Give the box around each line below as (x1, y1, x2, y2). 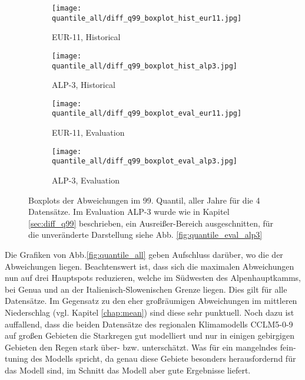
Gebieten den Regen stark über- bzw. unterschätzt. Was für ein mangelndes (5, 340, 278, 353)
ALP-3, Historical (52, 78, 115, 91)
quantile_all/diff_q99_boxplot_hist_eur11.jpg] (52, 14, 242, 22)
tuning (5, 352, 28, 365)
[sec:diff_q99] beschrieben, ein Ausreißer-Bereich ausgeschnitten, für (28, 217, 274, 229)
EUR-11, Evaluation (52, 126, 125, 139)
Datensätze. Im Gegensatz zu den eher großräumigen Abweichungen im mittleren (5, 294, 297, 307)
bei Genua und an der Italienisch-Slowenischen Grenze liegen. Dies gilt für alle (5, 283, 287, 295)
